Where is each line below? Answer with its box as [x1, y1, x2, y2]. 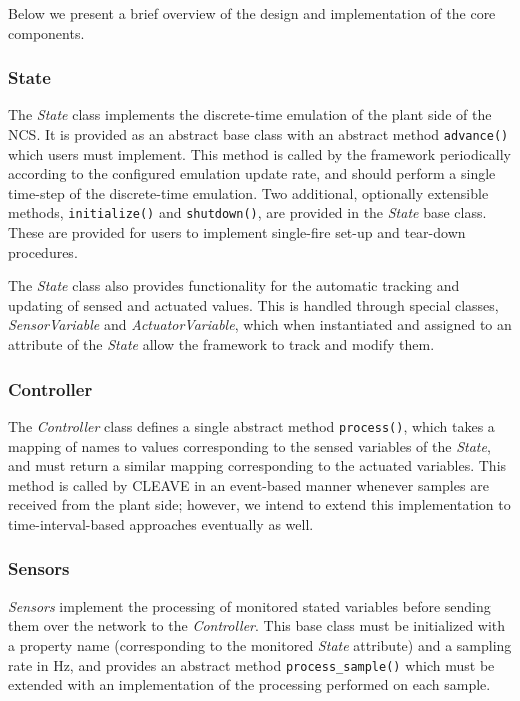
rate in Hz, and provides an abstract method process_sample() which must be [8, 654, 495, 675]
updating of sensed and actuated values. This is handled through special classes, [8, 294, 499, 315]
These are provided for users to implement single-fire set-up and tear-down [8, 222, 466, 243]
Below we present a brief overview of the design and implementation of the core [8, 3, 496, 23]
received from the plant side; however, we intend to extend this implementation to [8, 494, 511, 515]
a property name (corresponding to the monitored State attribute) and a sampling [8, 634, 512, 655]
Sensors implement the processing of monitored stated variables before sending [8, 595, 491, 616]
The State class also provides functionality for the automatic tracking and [8, 275, 460, 296]
